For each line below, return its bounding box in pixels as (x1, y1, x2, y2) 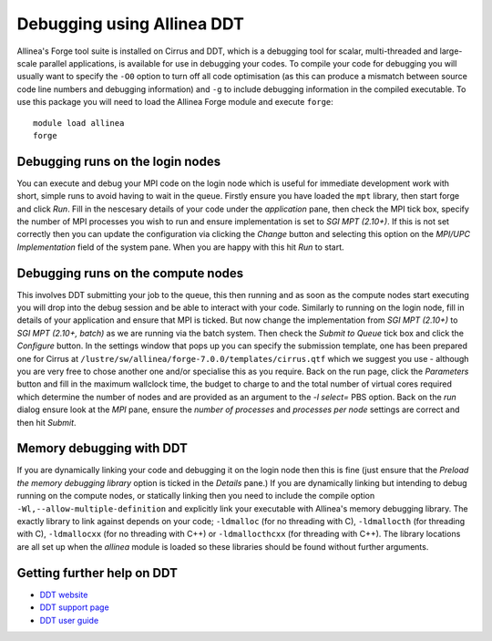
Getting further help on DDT (16, 565, 178, 581)
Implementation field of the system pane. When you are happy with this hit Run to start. (16, 242, 345, 253)
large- (439, 46, 463, 57)
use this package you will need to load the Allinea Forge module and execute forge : (16, 97, 334, 108)
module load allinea (33, 118, 125, 128)
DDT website (39, 589, 88, 600)
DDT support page (39, 602, 109, 613)
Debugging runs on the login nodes (16, 153, 221, 169)
